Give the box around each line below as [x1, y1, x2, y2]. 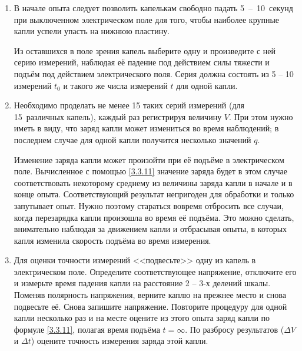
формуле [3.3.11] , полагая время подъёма [14, 323, 160, 335]
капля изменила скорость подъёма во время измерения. [14, 234, 211, 246]
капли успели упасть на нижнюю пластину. [14, 25, 170, 37]
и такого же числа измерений [63, 79, 168, 91]
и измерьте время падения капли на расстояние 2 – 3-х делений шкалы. [14, 277, 271, 289]
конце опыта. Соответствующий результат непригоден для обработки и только [14, 188, 294, 200]
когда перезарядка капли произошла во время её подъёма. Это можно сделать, [14, 211, 294, 223]
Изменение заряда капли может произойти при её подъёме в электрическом [14, 153, 284, 165]
